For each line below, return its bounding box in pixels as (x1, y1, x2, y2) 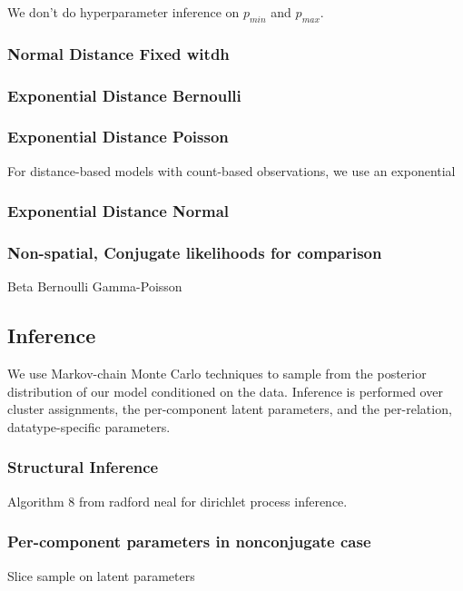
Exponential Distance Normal (7, 200, 229, 222)
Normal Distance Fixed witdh (7, 42, 230, 64)
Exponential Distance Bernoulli (7, 84, 241, 106)
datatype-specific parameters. (7, 417, 171, 436)
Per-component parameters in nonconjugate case (7, 530, 371, 553)
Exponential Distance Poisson (7, 125, 229, 148)
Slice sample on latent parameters (7, 566, 195, 585)
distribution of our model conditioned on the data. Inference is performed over (7, 381, 443, 400)
